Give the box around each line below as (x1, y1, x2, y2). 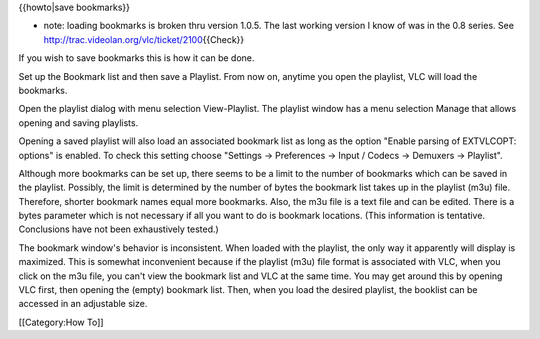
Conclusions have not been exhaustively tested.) (18, 223, 219, 235)
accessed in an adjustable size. (18, 298, 148, 310)
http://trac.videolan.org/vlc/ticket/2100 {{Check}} (43, 33, 245, 45)
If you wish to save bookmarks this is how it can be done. (18, 52, 255, 64)
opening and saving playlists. (18, 116, 139, 129)
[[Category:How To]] (18, 316, 104, 328)
